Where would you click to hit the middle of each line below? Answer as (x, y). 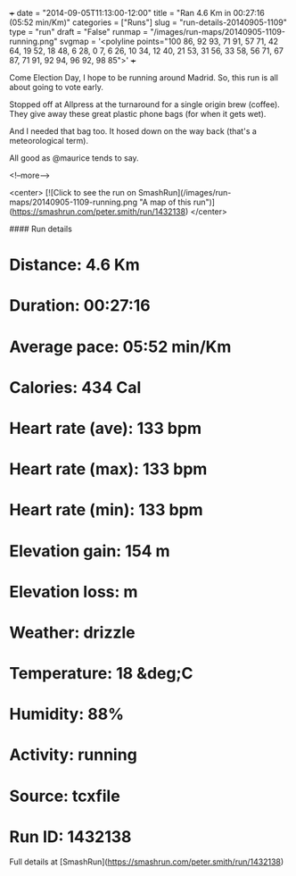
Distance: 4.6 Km (74, 265)
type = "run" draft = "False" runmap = (79, 32)
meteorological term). (49, 141)
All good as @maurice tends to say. (74, 158)
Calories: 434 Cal (75, 387)
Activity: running (74, 755)
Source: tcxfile (65, 796)
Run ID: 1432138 (70, 836)
